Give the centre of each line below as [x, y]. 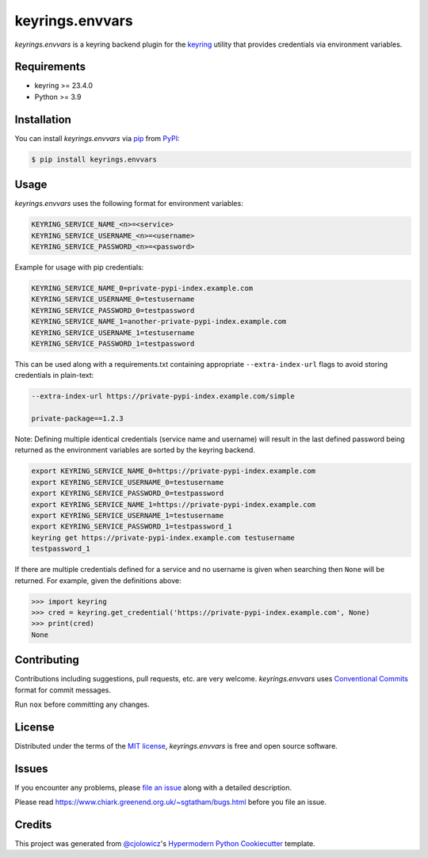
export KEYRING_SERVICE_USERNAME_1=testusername [128, 515]
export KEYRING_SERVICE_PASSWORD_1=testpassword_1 [132, 526]
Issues [31, 768]
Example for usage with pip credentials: [79, 267]
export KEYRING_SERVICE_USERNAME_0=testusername [128, 482]
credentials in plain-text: [54, 376]
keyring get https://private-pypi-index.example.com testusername [163, 538]
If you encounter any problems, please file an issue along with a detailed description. [153, 787]
